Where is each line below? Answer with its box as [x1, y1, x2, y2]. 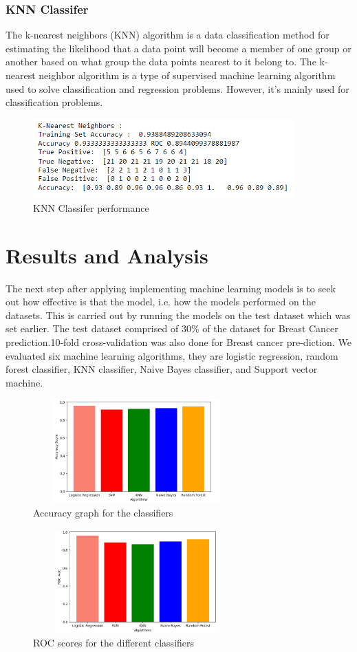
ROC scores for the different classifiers [33, 635, 195, 650]
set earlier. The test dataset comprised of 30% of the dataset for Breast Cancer [6, 321, 338, 336]
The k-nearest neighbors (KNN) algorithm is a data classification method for [6, 28, 329, 42]
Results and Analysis [6, 241, 208, 269]
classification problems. [6, 95, 103, 109]
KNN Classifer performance [33, 200, 149, 215]
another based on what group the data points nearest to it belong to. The [6, 54, 316, 69]
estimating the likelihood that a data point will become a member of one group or [6, 41, 351, 55]
